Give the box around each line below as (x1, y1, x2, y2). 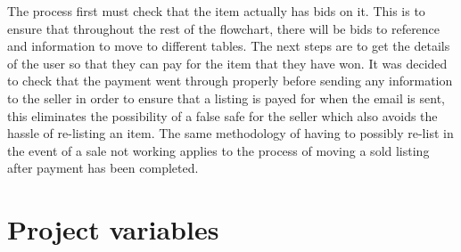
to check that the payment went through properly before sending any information (7, 71, 453, 90)
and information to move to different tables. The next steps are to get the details (7, 37, 450, 55)
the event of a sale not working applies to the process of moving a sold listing (7, 141, 430, 159)
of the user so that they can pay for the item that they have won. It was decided (7, 53, 448, 72)
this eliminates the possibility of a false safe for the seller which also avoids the (7, 106, 438, 125)
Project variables (7, 211, 219, 248)
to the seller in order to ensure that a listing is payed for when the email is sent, (7, 88, 446, 107)
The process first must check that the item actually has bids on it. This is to (7, 2, 425, 20)
